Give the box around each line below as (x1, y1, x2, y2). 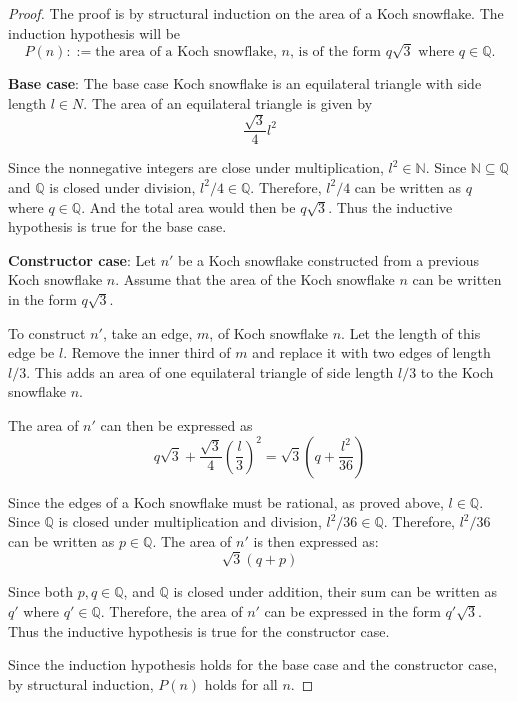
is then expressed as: (253, 530, 379, 551)
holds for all (204, 673, 278, 694)
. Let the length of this (341, 322, 481, 343)
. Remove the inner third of (63, 342, 231, 363)
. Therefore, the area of (100, 601, 243, 622)
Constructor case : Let (8, 249, 156, 270)
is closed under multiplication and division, (58, 511, 322, 532)
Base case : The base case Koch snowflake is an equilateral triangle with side (8, 73, 482, 94)
